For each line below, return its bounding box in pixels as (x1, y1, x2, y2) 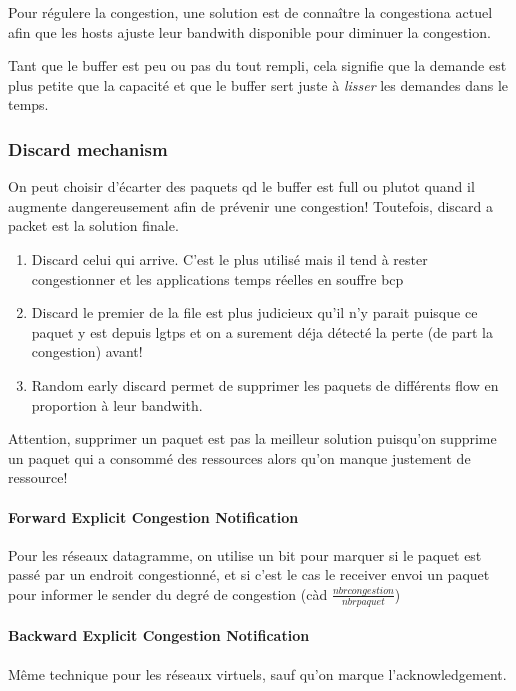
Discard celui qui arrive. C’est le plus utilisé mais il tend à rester (31, 248, 428, 269)
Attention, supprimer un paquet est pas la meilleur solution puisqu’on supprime (8, 428, 497, 449)
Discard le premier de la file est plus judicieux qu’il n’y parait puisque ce (31, 302, 478, 323)
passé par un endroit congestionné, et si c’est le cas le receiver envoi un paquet (8, 564, 490, 585)
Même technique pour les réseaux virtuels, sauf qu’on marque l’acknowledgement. (8, 663, 507, 684)
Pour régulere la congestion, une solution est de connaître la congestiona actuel (8, 2, 493, 22)
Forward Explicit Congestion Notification (8, 506, 299, 527)
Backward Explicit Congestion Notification (8, 625, 310, 646)
